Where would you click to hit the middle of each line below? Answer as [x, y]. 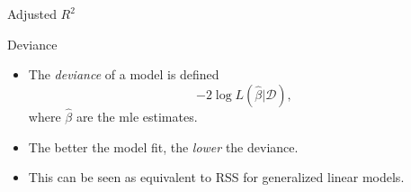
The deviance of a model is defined [124, 74]
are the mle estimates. [137, 116]
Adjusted [32, 14]
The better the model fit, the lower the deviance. [163, 146]
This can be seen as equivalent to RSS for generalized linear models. [216, 177]
